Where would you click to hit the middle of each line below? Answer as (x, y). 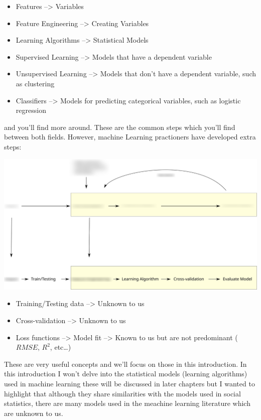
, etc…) (60, 347)
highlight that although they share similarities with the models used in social (122, 393)
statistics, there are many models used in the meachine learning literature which (127, 403)
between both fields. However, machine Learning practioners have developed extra (130, 137)
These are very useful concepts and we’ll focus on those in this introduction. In (125, 364)
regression (31, 110)
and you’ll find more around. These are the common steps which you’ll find (120, 127)
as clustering (35, 83)
